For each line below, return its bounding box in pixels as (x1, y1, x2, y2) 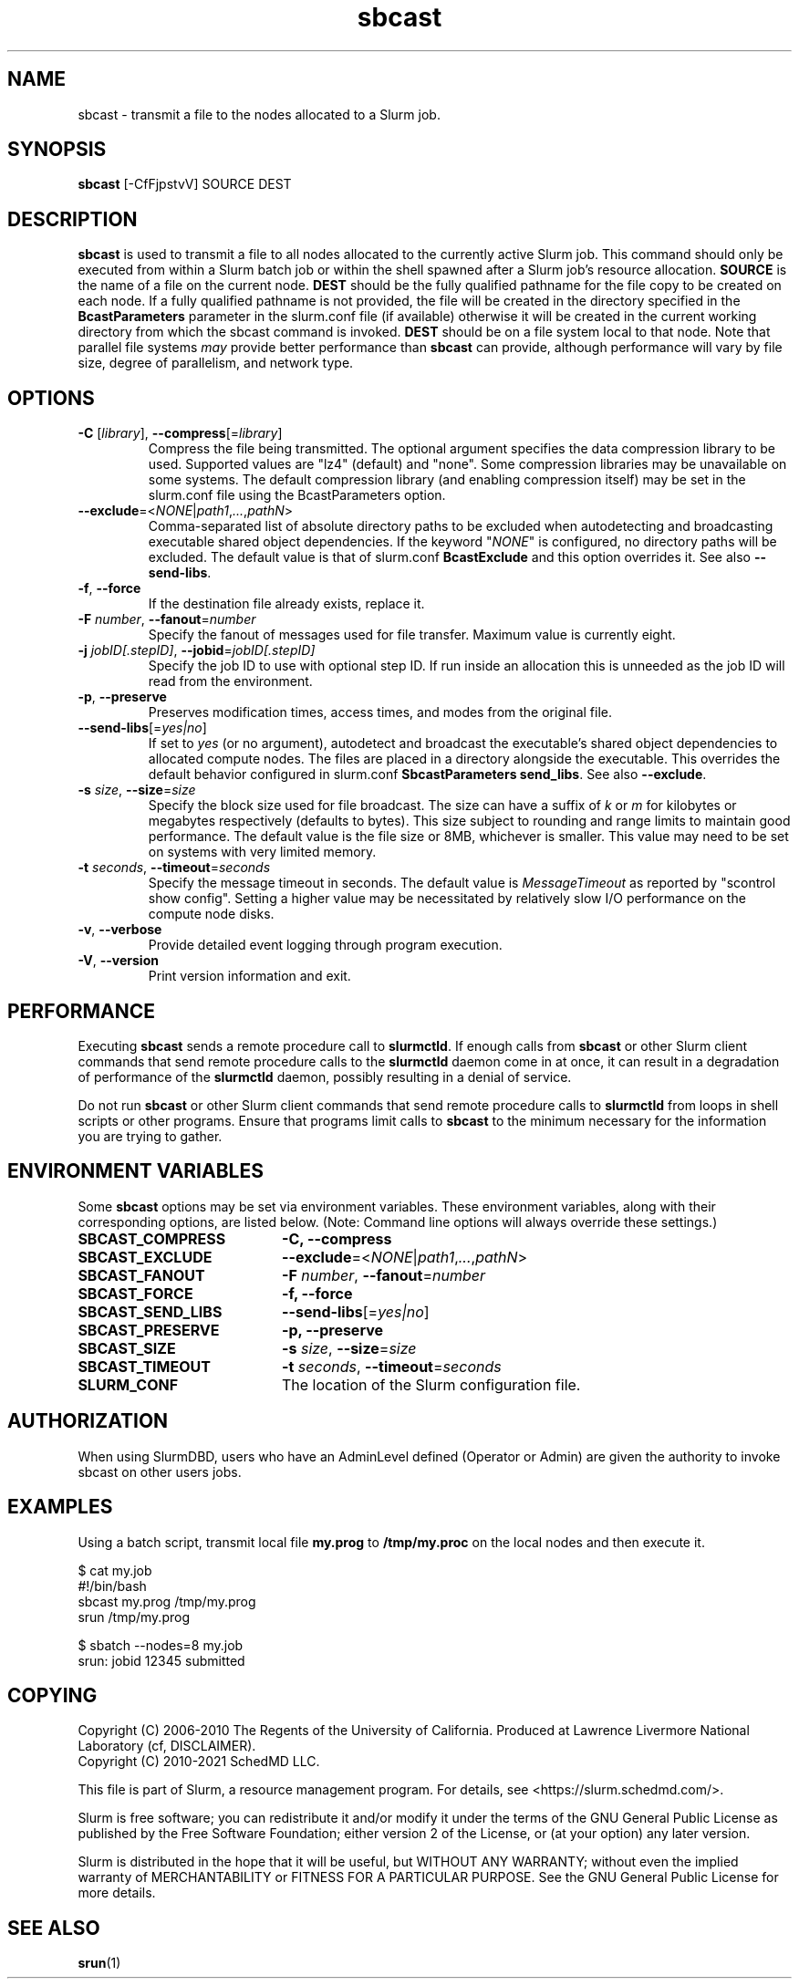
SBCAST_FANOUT (78, 1265, 205, 1284)
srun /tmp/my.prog (78, 1608, 190, 1625)
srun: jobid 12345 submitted (78, 1652, 245, 1669)
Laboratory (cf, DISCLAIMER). (78, 1738, 256, 1754)
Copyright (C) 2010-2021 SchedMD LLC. (78, 1753, 320, 1770)
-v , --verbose (78, 921, 162, 938)
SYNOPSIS (7, 138, 107, 161)
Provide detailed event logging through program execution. (148, 937, 503, 953)
